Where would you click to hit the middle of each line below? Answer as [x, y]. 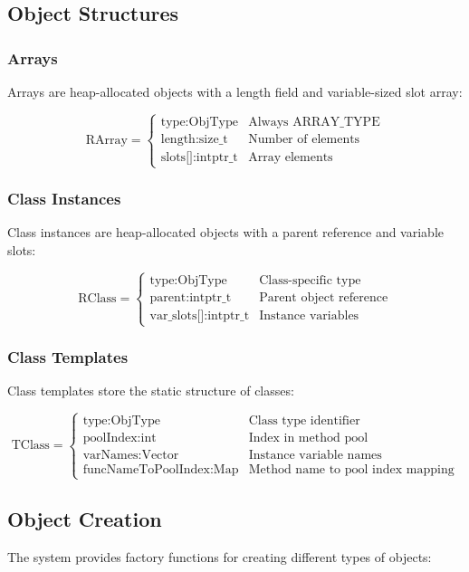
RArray [106, 140]
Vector [160, 456]
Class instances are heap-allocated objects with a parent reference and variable [225, 232]
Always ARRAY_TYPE [314, 122]
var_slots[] [177, 315]
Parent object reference [324, 297]
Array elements [291, 157]
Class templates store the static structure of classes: [151, 391]
